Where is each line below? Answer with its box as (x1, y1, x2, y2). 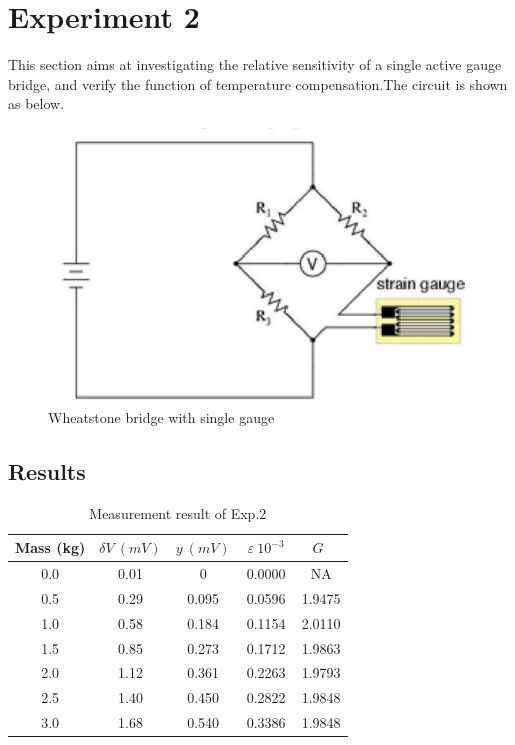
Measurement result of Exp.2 (89, 502, 267, 523)
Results (8, 455, 86, 486)
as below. (8, 93, 65, 114)
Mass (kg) (15, 537, 86, 558)
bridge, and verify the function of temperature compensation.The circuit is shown (8, 73, 508, 94)
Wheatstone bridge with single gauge (48, 406, 275, 427)
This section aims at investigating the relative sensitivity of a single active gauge (8, 54, 502, 75)
